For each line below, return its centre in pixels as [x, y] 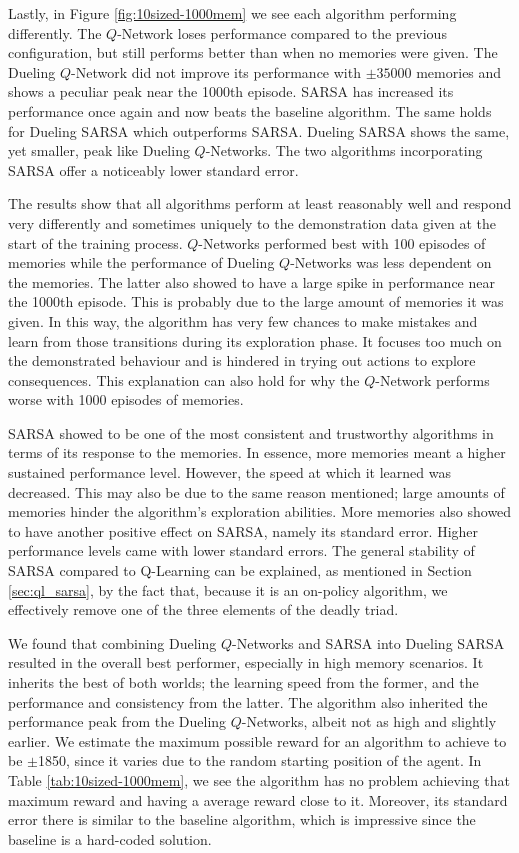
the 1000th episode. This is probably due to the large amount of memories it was [256, 301]
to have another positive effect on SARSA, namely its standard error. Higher [243, 530]
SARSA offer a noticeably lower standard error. [153, 169]
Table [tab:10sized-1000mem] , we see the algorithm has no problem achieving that [259, 779]
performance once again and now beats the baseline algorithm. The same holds [250, 110]
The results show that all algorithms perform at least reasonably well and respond [260, 203]
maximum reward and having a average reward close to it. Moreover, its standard [258, 799]
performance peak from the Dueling [117, 721]
